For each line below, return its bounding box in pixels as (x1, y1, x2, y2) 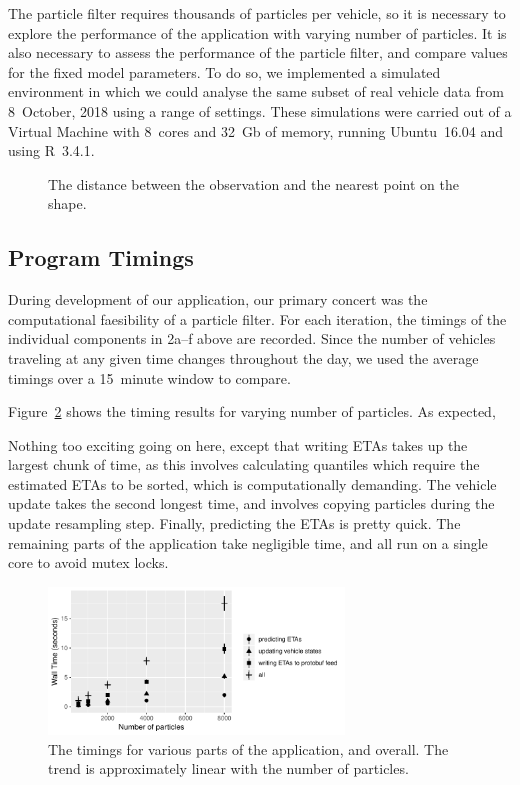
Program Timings (8, 242, 194, 273)
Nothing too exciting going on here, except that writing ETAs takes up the (8, 434, 468, 455)
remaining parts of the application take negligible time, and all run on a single (8, 532, 488, 553)
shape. (48, 193, 87, 214)
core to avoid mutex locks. (8, 552, 169, 573)
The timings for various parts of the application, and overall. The (48, 738, 449, 759)
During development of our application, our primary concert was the (8, 289, 428, 310)
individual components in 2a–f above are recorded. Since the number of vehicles (8, 328, 496, 349)
